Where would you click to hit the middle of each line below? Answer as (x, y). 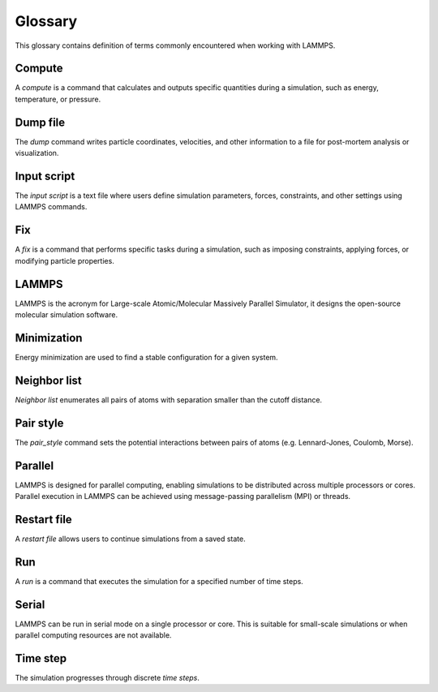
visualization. (37, 153)
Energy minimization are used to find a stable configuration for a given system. (147, 357)
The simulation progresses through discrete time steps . (107, 678)
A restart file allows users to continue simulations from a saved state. (131, 539)
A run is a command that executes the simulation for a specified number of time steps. (159, 581)
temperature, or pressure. (58, 99)
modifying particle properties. (65, 260)
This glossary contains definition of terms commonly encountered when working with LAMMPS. (175, 45)
